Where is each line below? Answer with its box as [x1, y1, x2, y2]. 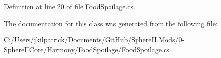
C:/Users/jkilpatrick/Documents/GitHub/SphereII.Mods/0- [4, 34, 185, 45]
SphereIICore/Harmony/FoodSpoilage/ [4, 44, 122, 54]
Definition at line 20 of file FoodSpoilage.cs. [4, 1, 135, 11]
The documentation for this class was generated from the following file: [4, 18, 218, 28]
